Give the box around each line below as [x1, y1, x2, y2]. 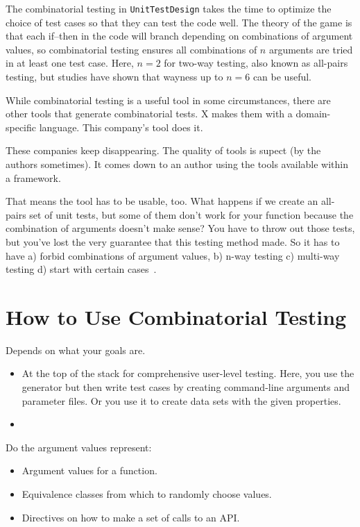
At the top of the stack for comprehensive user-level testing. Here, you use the [22, 366, 354, 380]
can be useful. [252, 69, 311, 84]
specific [6, 119, 37, 134]
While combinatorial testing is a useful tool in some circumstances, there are [6, 92, 331, 107]
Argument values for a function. [22, 463, 157, 478]
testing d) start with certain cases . [6, 262, 157, 276]
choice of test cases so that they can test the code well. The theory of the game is [6, 15, 352, 29]
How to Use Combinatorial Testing [6, 302, 347, 331]
